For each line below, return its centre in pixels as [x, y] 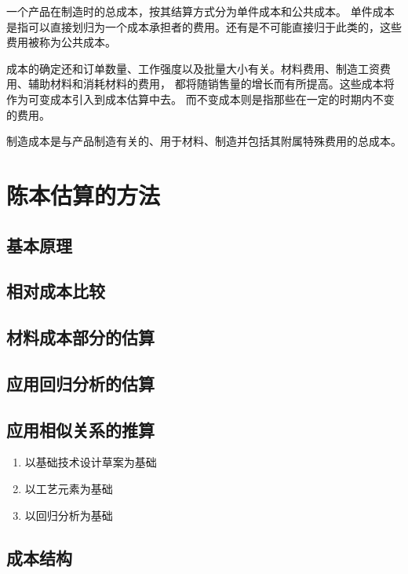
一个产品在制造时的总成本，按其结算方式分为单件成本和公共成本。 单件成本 [200, 11]
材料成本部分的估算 [80, 337]
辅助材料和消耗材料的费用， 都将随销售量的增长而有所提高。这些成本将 [211, 84]
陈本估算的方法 [84, 194]
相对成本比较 [56, 291]
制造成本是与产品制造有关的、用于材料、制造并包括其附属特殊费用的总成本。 [204, 141]
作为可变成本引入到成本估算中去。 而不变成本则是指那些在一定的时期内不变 [200, 99]
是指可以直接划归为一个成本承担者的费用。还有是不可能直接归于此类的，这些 [204, 26]
